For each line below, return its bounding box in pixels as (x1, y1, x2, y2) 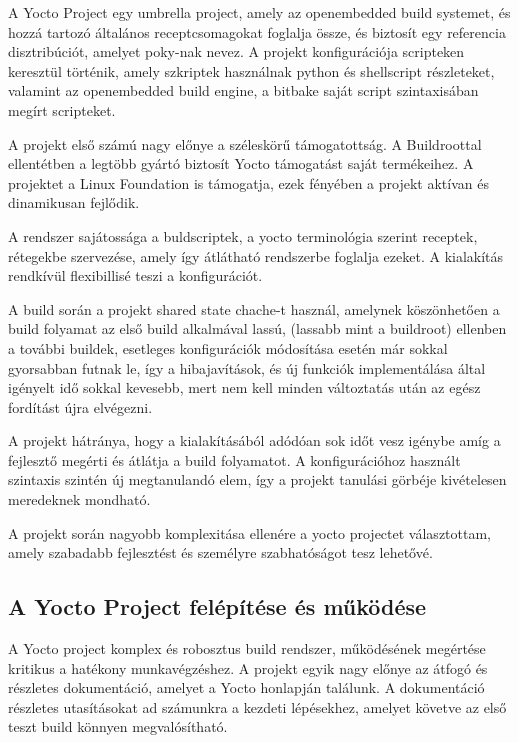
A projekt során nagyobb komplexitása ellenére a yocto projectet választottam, (8, 522, 491, 543)
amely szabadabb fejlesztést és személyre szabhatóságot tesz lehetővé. (8, 542, 433, 563)
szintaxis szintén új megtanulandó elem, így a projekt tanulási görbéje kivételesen (8, 469, 507, 490)
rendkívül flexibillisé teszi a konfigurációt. (8, 265, 263, 286)
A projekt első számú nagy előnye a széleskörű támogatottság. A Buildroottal (8, 133, 482, 154)
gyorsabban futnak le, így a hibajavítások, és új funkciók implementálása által (8, 357, 486, 378)
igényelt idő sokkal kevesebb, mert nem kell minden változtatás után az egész (8, 377, 481, 398)
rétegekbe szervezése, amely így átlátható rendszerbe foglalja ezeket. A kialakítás (8, 245, 504, 266)
